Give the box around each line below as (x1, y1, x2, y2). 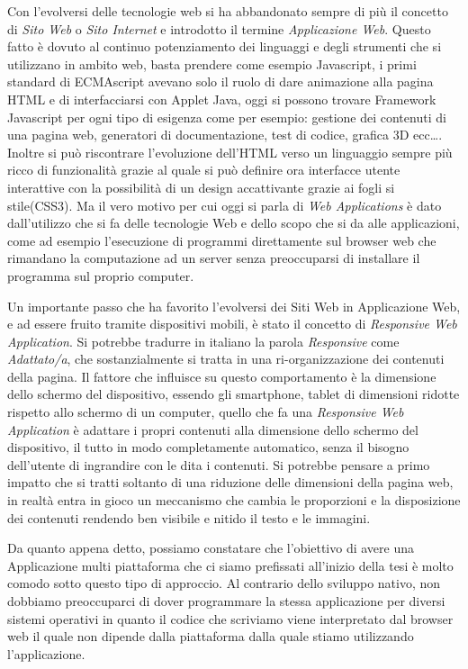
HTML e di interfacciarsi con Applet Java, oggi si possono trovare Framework (7, 89, 436, 108)
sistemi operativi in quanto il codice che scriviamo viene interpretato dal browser (7, 609, 454, 628)
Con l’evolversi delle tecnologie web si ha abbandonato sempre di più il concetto (7, 2, 448, 20)
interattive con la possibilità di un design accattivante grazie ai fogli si (7, 177, 395, 196)
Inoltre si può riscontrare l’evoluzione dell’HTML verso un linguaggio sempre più (7, 142, 453, 161)
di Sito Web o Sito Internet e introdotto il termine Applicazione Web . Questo (7, 19, 431, 38)
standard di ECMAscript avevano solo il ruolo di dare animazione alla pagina (7, 72, 434, 91)
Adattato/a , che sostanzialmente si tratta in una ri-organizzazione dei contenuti (7, 349, 445, 368)
